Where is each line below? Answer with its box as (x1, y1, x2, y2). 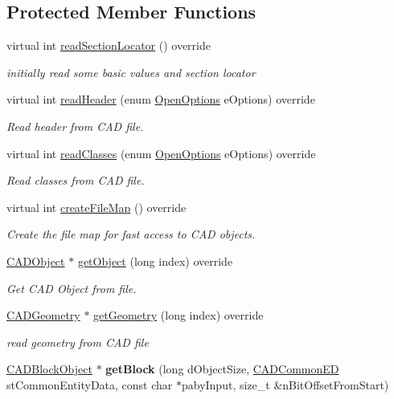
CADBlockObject (6, 360, 92, 377)
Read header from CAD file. (6, 117, 144, 134)
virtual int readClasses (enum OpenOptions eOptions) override (6, 145, 316, 161)
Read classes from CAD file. (6, 172, 145, 189)
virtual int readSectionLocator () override (6, 37, 211, 54)
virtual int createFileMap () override (6, 198, 187, 215)
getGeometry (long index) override (93, 307, 264, 324)
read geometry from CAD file (6, 333, 149, 350)
